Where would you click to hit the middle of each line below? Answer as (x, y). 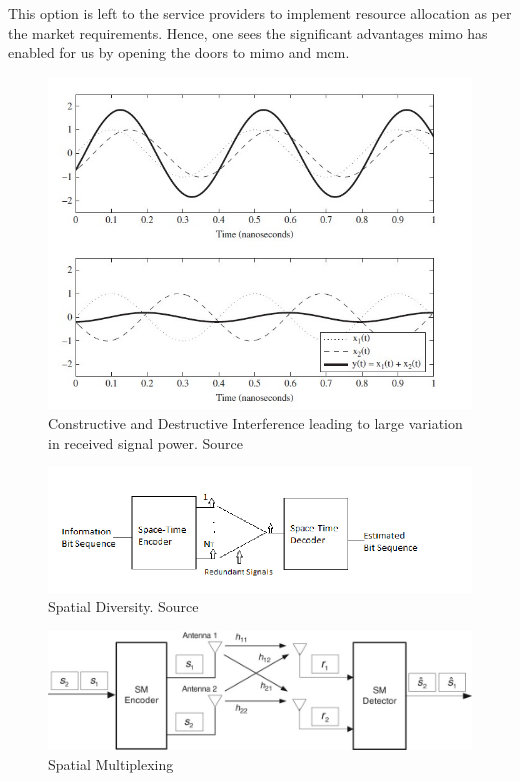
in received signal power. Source (146, 442)
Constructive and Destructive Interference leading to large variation (255, 423)
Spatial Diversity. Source (123, 606)
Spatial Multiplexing (111, 764)
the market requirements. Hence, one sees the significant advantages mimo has (248, 32)
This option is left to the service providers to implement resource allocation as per (260, 13)
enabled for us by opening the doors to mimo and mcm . (179, 52)
